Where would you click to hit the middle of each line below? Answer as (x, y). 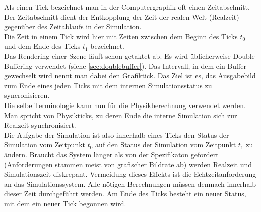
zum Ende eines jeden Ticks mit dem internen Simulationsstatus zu (108, 85)
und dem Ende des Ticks (42, 46)
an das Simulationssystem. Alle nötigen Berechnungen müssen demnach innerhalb (130, 184)
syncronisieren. (27, 95)
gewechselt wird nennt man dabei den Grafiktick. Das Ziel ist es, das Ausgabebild (130, 76)
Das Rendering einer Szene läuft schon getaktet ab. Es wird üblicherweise (117, 56)
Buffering (18, 66)
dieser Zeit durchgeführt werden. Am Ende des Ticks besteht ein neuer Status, (125, 194)
